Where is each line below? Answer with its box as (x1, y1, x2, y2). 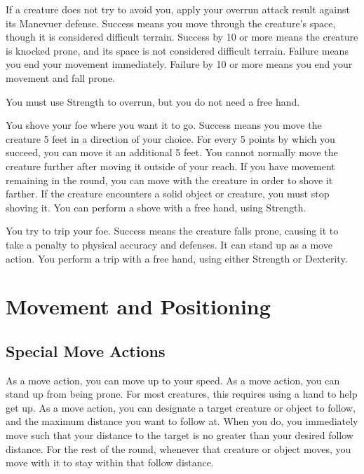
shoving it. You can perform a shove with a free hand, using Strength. (6, 200, 306, 214)
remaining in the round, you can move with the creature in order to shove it (6, 172, 333, 187)
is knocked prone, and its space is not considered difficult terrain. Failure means (6, 43, 349, 57)
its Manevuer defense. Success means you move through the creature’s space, (6, 15, 336, 30)
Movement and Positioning (6, 292, 271, 321)
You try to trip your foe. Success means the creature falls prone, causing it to (6, 223, 339, 238)
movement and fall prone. (6, 70, 115, 85)
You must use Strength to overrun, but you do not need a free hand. (6, 94, 300, 109)
